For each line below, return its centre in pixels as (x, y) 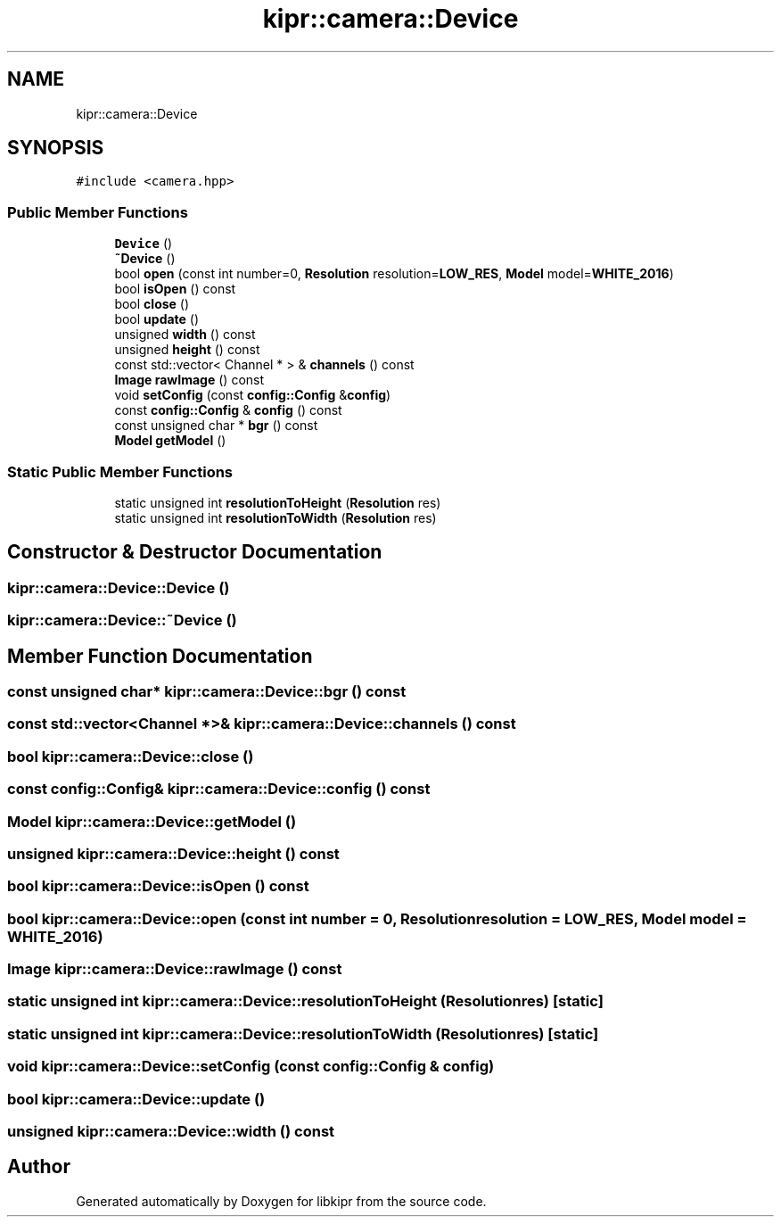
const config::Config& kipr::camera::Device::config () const (219, 789)
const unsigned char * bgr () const (216, 426)
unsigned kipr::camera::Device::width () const (171, 1131)
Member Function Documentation (160, 656)
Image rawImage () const (189, 380)
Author (39, 1167)
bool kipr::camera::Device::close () (131, 756)
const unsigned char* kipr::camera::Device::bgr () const (207, 691)
